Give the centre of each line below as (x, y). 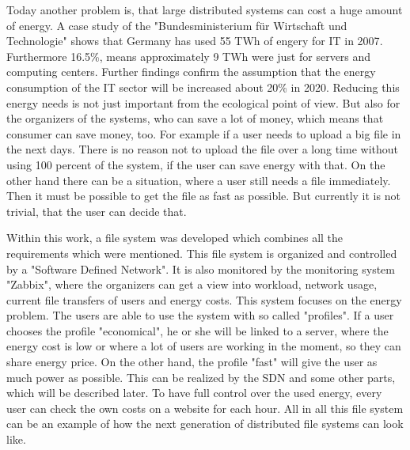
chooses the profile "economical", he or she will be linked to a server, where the (197, 330)
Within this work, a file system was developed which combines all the (175, 238)
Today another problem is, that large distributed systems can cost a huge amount (205, 9)
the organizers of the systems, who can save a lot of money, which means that (195, 118)
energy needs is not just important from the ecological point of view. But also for (203, 102)
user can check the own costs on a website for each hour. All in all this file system (205, 408)
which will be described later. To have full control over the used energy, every (194, 393)
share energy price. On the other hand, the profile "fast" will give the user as (192, 362)
